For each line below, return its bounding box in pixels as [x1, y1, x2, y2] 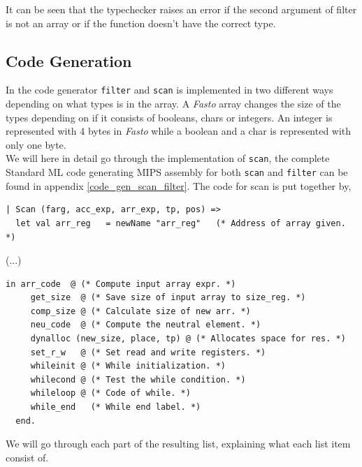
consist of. [6, 450, 49, 464]
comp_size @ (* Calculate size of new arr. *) [30, 306, 251, 316]
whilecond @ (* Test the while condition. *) [30, 374, 246, 385]
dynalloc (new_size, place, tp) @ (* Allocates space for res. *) [30, 334, 346, 344]
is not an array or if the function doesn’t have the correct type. [6, 15, 276, 30]
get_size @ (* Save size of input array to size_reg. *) [30, 292, 306, 303]
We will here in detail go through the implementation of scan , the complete [6, 151, 330, 165]
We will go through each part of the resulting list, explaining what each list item [6, 436, 351, 451]
